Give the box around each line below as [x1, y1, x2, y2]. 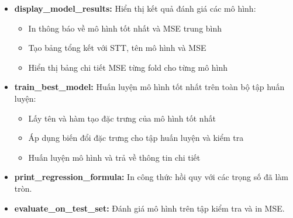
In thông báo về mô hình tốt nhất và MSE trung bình [28, 22, 222, 34]
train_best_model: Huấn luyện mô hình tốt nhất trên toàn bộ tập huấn [14, 81, 285, 93]
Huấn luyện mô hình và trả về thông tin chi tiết [28, 151, 201, 163]
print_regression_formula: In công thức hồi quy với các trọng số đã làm [14, 171, 288, 183]
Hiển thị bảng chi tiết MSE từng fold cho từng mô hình [28, 61, 228, 73]
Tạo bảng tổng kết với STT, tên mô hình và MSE [28, 41, 206, 54]
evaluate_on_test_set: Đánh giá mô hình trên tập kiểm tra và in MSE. [14, 202, 285, 214]
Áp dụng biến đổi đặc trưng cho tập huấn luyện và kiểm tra [28, 132, 244, 144]
